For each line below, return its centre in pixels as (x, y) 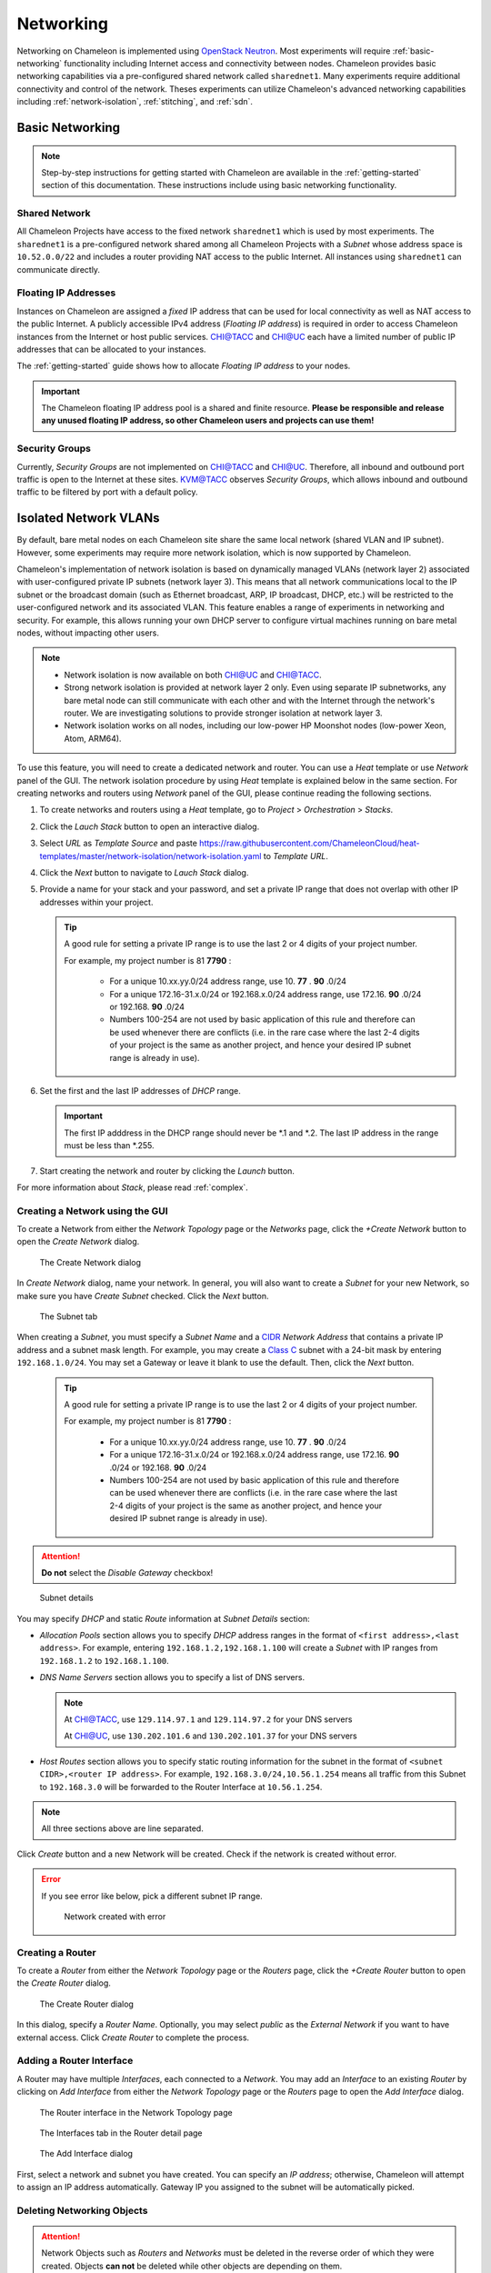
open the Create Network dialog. (78, 1242)
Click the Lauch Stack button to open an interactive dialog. (150, 826)
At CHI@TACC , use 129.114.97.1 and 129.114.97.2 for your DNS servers (208, 1719)
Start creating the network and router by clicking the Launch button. (167, 1171)
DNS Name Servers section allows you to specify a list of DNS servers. (172, 1677)
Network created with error (115, 1916)
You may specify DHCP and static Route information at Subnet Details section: (163, 1618)
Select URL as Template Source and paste (118, 843)
